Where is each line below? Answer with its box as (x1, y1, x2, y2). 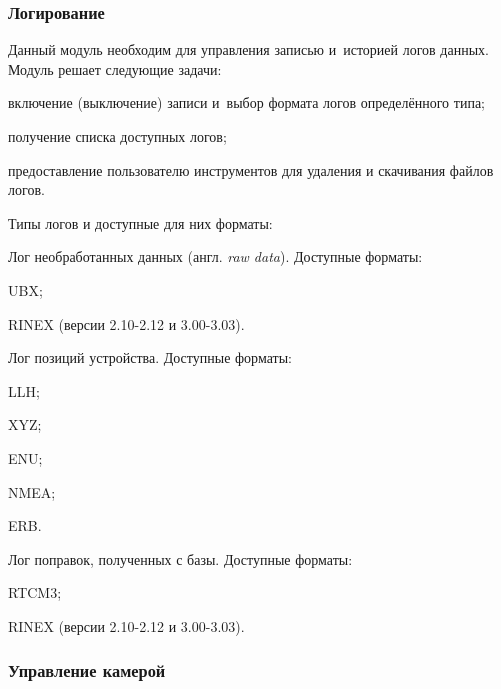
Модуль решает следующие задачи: (8, 58, 222, 79)
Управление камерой (8, 658, 166, 683)
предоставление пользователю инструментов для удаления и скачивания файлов (8, 159, 494, 180)
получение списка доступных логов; (8, 126, 227, 146)
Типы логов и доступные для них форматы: (8, 212, 273, 233)
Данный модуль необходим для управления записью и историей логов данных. (8, 39, 489, 60)
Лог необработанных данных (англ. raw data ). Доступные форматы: (8, 246, 423, 267)
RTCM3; (8, 582, 62, 603)
